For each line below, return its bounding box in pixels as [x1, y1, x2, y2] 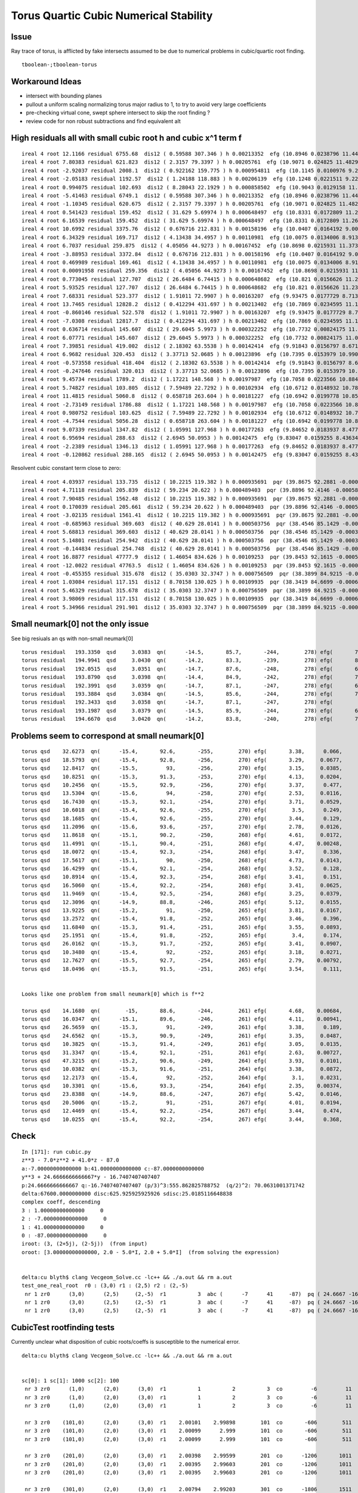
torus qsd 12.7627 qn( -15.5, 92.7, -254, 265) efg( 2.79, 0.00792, [21, 957, 342, 964]
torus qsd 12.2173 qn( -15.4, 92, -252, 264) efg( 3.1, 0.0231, [21, 1074, 342, 1081]
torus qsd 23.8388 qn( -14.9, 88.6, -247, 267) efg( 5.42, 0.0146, [21, 1090, 342, 1098]
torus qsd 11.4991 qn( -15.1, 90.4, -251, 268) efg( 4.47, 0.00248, [21, 840, 342, 847]
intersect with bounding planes [26, 93, 103, 100]
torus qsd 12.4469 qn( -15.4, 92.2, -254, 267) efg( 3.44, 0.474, [21, 1108, 342, 1114]
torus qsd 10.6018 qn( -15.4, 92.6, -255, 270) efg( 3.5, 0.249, [21, 807, 342, 813]
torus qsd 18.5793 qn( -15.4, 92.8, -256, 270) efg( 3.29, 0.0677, [21, 756, 342, 763]
